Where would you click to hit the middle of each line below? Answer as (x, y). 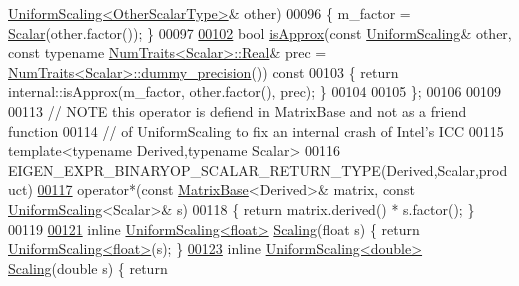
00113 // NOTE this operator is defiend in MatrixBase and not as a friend (237, 110)
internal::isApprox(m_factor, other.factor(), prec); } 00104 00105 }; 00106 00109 (255, 91)
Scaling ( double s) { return (88, 267)
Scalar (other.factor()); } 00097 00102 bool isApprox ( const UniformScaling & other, (260, 32)
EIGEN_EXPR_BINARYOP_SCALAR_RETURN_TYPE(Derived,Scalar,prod (258, 169)
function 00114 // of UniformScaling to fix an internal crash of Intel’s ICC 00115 (256, 130)
